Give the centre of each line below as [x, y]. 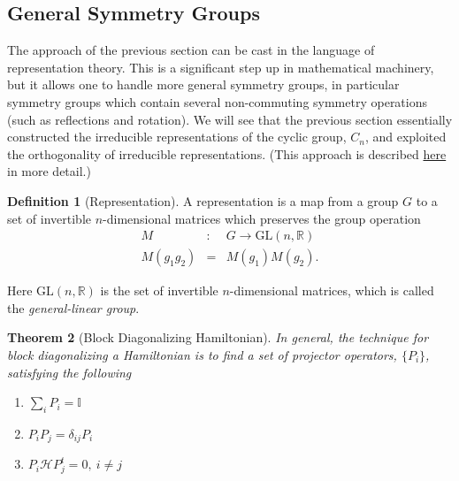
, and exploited [405, 137]
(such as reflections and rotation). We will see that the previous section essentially [230, 119]
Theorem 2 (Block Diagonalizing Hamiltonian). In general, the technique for [218, 337]
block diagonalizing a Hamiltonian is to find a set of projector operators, [202, 354]
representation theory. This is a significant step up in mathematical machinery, [221, 67]
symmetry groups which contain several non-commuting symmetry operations [218, 101]
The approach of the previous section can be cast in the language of [191, 50]
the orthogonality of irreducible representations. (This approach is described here [227, 153]
